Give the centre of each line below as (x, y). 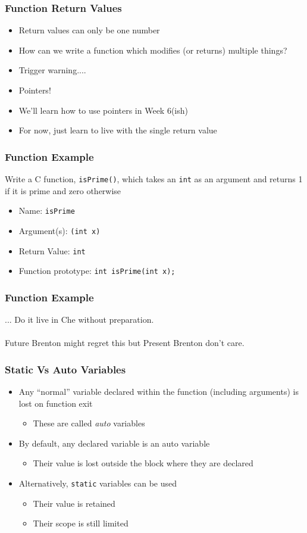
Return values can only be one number (89, 30)
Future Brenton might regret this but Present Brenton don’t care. (125, 343)
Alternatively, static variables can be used (98, 483)
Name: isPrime (47, 211)
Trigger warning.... (52, 70)
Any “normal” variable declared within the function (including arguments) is (159, 392)
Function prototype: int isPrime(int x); (97, 271)
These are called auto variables (89, 423)
